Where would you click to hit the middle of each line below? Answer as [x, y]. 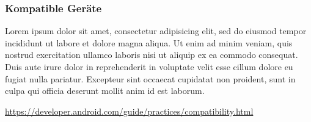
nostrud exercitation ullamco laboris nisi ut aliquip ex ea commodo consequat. [152, 55]
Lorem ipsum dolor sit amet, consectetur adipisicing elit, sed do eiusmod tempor [156, 31]
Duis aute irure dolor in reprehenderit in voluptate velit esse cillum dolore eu [149, 66]
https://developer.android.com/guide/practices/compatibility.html [129, 111]
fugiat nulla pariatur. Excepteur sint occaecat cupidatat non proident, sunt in [150, 78]
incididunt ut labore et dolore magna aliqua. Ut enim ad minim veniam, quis [149, 42]
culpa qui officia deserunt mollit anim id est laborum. [105, 91]
